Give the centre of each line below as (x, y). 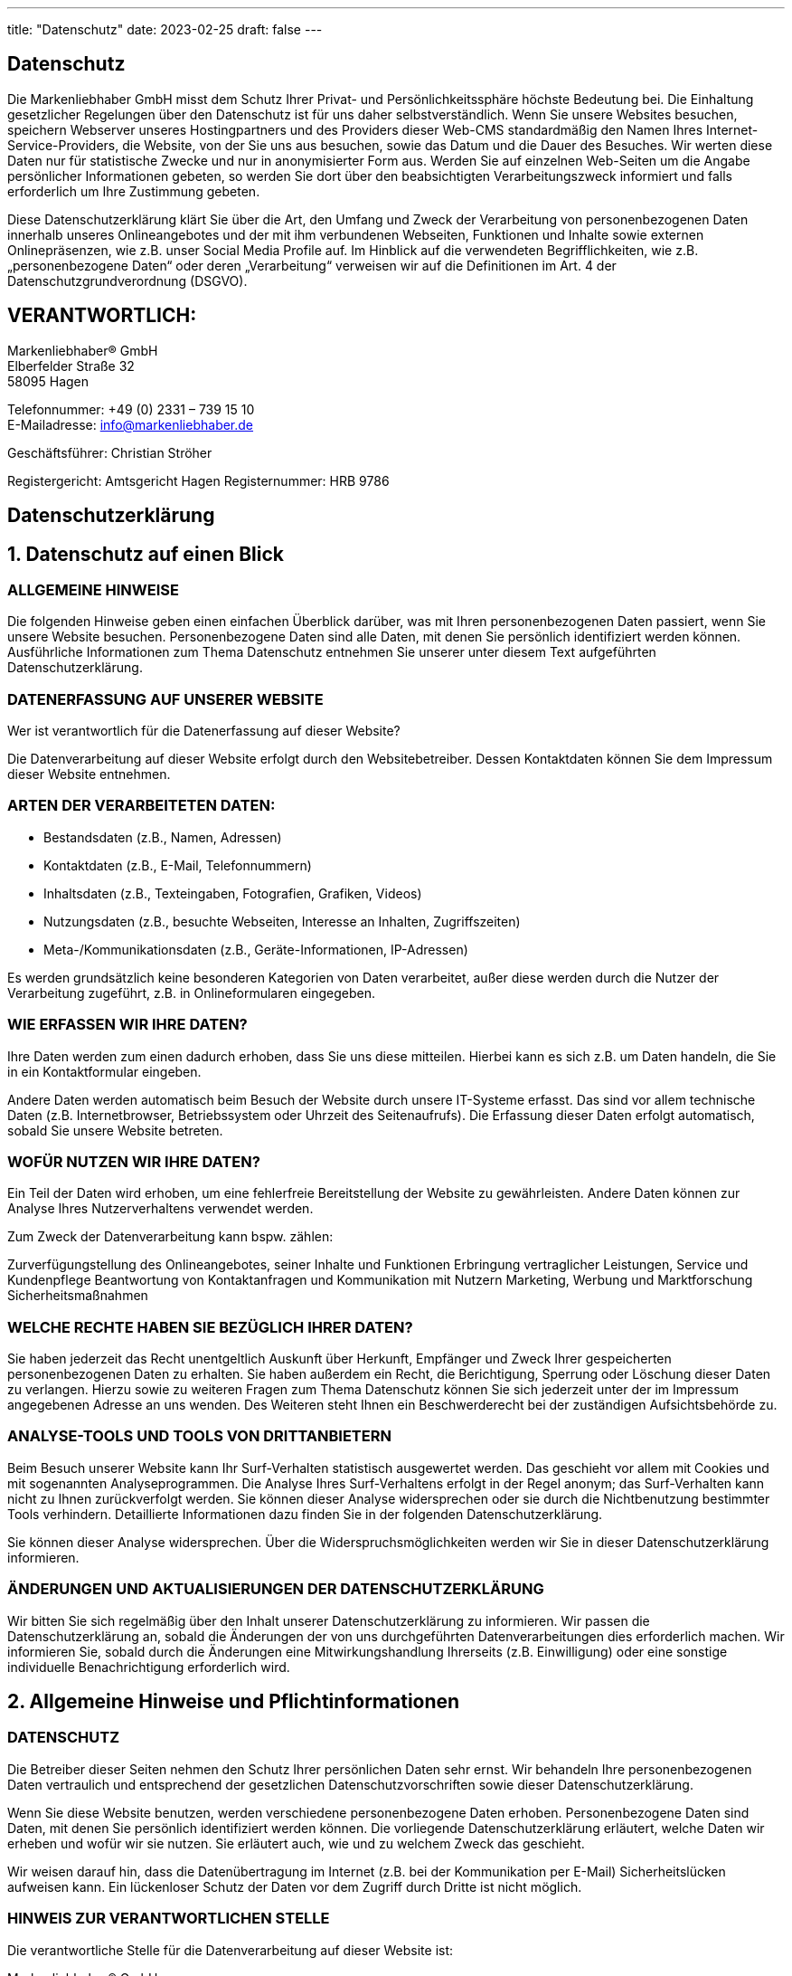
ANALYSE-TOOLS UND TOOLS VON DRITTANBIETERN (199, 1436)
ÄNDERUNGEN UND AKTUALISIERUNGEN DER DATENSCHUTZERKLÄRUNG (276, 1589)
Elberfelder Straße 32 (71, 366)
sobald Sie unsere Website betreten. (115, 1130)
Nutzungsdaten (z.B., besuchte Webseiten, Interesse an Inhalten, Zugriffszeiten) (282, 921)
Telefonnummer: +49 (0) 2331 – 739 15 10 (131, 409)
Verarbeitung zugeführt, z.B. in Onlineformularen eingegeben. (191, 993)
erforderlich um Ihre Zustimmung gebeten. (134, 191)
